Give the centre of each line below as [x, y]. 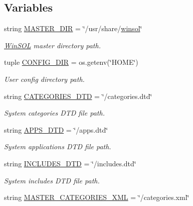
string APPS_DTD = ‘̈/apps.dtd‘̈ [56, 129]
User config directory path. [44, 79]
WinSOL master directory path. [52, 45]
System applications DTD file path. [58, 146]
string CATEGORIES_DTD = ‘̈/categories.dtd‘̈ [78, 96]
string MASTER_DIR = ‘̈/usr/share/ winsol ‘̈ [73, 28]
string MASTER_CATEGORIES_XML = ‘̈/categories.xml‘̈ [97, 197]
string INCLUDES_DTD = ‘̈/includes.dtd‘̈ [70, 163]
